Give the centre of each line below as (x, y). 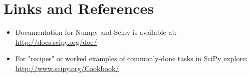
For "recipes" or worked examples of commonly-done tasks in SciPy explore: (132, 58)
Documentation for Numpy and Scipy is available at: (96, 32)
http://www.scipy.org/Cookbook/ (67, 68)
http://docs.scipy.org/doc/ (56, 41)
